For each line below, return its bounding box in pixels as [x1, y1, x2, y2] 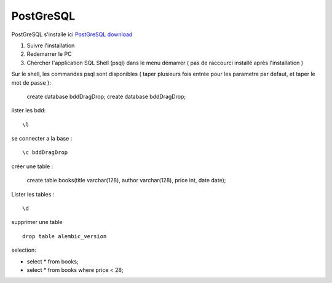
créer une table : [11, 163, 53, 170]
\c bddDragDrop [22, 149, 68, 156]
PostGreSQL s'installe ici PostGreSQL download [11, 31, 133, 38]
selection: [11, 246, 36, 254]
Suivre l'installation [26, 42, 75, 49]
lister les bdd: [11, 107, 46, 114]
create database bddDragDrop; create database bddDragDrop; [26, 93, 186, 100]
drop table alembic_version [22, 233, 107, 239]
